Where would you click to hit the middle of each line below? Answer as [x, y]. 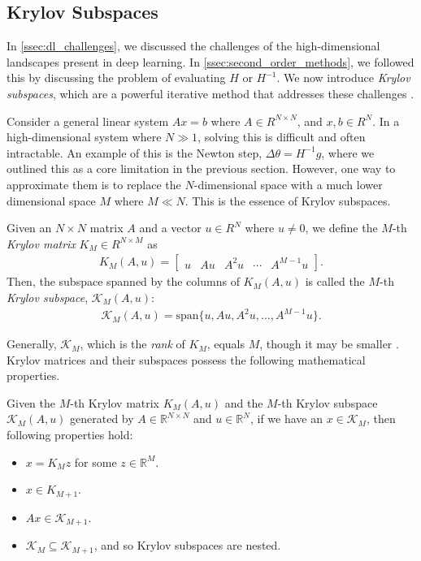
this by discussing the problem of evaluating [116, 78]
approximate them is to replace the [94, 184]
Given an [29, 228]
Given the [31, 402]
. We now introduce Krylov [343, 78]
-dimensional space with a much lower [288, 184]
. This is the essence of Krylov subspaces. [288, 200]
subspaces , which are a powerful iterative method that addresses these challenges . [210, 93]
